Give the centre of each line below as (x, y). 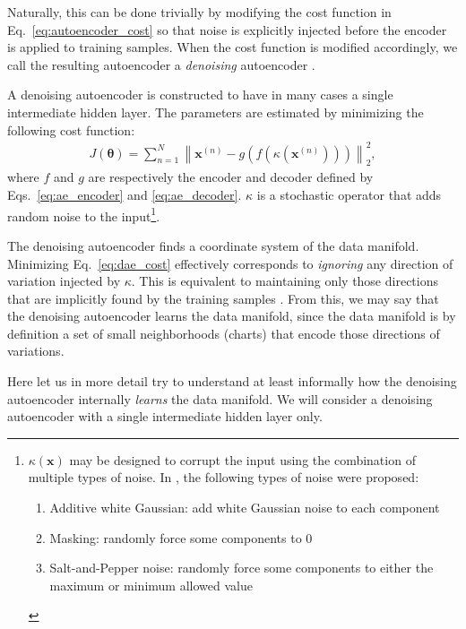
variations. (36, 351)
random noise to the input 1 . (84, 214)
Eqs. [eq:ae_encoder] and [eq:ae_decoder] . (125, 195)
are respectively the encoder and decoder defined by (231, 177)
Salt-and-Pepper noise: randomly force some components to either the (242, 568)
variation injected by (64, 281)
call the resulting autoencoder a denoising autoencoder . (161, 64)
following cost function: (71, 129)
